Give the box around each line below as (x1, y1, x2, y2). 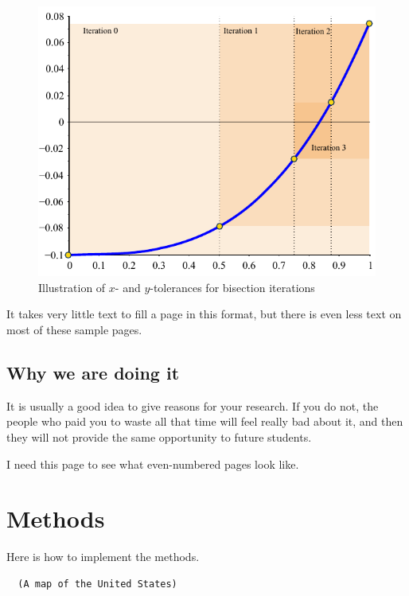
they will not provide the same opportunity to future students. (6, 428, 312, 445)
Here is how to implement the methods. (6, 548, 200, 565)
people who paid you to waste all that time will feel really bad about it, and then (6, 413, 403, 430)
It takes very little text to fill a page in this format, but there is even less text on (6, 306, 402, 322)
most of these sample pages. (6, 321, 142, 337)
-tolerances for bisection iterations (150, 279, 315, 295)
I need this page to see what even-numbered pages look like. (6, 455, 299, 472)
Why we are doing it (6, 360, 180, 384)
